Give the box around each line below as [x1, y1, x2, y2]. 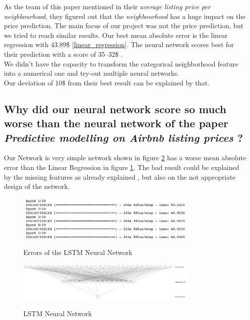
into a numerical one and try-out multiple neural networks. [4, 68, 179, 78]
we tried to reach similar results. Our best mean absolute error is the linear [4, 30, 228, 40]
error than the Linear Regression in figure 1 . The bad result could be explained [4, 162, 239, 172]
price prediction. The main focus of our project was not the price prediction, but [4, 20, 244, 31]
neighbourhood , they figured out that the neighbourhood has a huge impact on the [4, 11, 246, 21]
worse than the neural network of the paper [4, 116, 229, 131]
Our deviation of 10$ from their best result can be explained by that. [4, 77, 210, 87]
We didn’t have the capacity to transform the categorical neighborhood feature [4, 58, 238, 68]
